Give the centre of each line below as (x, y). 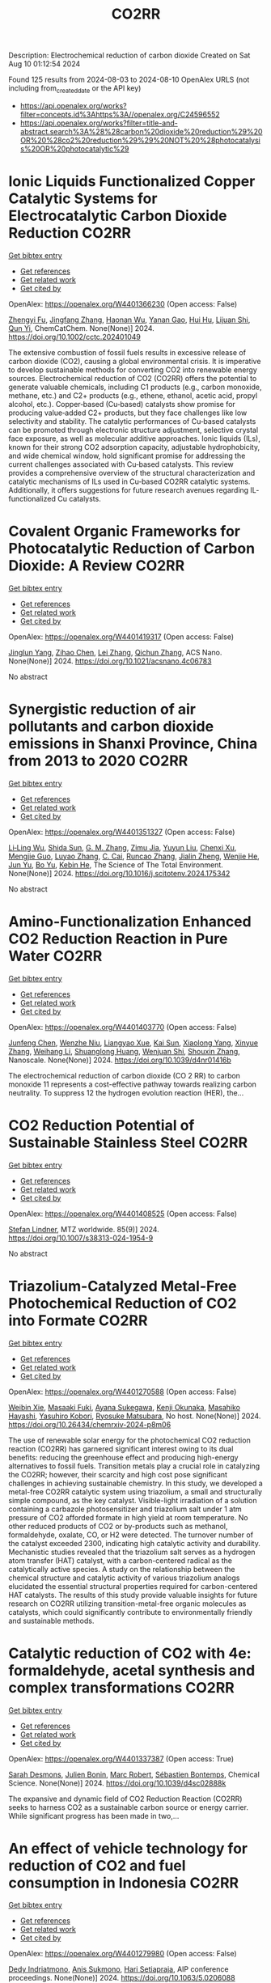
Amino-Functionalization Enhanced (130, 921)
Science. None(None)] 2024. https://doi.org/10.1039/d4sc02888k (117, 1783)
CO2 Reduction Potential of (102, 1125)
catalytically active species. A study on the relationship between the (122, 1569)
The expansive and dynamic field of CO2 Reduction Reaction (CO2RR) (125, 1799)
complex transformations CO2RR (121, 1687)
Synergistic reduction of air (102, 710)
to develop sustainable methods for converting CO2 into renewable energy (133, 370)
